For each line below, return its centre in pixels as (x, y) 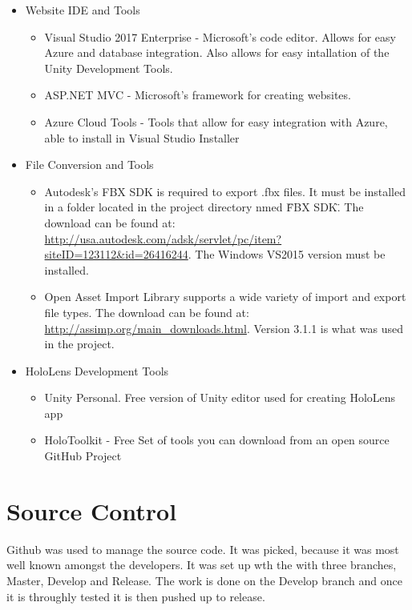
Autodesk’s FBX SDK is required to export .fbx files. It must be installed (225, 191)
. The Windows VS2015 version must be (287, 254)
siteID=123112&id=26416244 (116, 254)
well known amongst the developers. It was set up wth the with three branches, (202, 565)
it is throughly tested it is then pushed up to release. (136, 596)
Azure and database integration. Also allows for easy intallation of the (217, 52)
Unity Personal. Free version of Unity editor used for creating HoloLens (220, 397)
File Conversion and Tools (89, 165)
